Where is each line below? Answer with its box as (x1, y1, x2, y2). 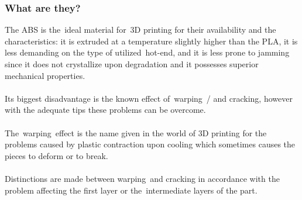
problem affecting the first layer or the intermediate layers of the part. (5, 184, 258, 196)
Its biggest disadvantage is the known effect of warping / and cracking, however (5, 92, 293, 104)
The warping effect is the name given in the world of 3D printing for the (5, 126, 267, 139)
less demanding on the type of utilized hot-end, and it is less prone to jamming (5, 46, 290, 58)
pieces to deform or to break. (5, 149, 108, 161)
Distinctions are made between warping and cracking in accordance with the (5, 172, 280, 184)
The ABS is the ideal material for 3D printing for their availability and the (5, 23, 276, 36)
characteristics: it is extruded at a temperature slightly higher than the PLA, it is (5, 35, 298, 47)
